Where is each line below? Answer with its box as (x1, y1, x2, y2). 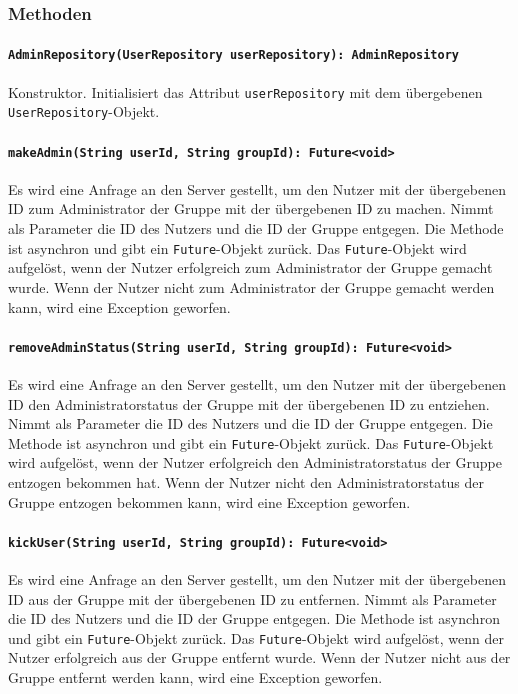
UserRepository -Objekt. (8, 101, 160, 122)
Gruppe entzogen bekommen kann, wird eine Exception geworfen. (8, 491, 411, 512)
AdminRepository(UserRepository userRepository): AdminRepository (8, 48, 460, 63)
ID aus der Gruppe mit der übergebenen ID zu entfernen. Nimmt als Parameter (8, 588, 497, 609)
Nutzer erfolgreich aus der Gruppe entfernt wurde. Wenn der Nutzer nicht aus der (8, 647, 511, 668)
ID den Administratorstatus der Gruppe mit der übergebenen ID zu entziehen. (8, 393, 490, 414)
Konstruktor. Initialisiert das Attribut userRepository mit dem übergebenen (8, 81, 483, 102)
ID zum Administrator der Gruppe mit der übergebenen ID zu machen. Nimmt (8, 198, 494, 219)
